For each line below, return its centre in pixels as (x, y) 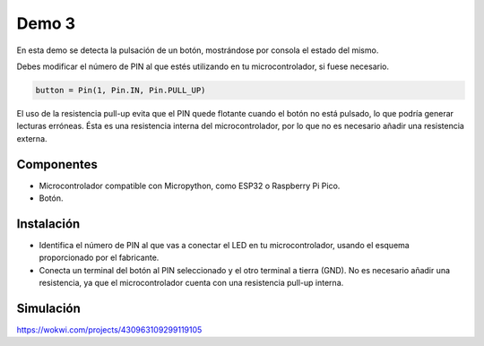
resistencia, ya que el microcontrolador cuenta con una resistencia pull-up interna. (191, 283)
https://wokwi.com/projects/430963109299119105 (109, 329)
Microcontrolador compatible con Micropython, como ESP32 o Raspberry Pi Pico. (190, 186)
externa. (32, 138)
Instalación (48, 224)
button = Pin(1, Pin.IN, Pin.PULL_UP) (121, 90)
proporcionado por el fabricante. (99, 258)
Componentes (57, 164)
